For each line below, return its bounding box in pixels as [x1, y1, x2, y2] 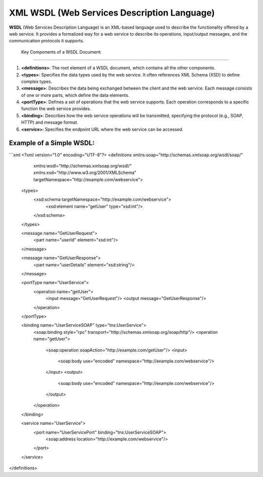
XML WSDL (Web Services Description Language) [9, 7, 215, 18]
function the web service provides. [21, 106, 91, 112]
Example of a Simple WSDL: [9, 139, 95, 147]
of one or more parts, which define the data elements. [21, 92, 130, 98]
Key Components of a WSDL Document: [21, 49, 102, 55]
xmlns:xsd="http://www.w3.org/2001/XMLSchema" [33, 170, 136, 175]
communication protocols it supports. [9, 38, 84, 44]
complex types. [21, 78, 52, 84]
